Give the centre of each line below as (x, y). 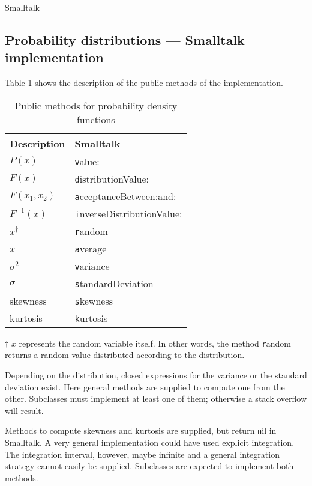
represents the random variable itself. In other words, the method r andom (155, 343)
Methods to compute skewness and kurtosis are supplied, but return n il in (141, 430)
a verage (91, 248)
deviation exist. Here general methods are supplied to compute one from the (145, 387)
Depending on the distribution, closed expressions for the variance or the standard (156, 375)
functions (96, 119)
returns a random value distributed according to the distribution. (125, 355)
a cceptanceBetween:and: (125, 196)
